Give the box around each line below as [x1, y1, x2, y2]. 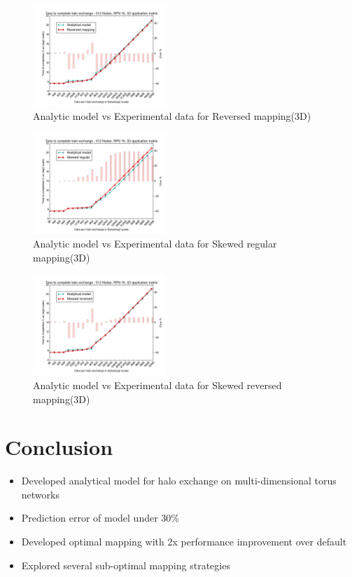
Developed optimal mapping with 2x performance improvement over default [21, 534, 347, 549]
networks [21, 487, 59, 501]
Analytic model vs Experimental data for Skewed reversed [33, 377, 282, 392]
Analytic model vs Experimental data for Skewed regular [33, 236, 277, 251]
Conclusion [5, 433, 113, 461]
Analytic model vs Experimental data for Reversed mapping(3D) [33, 109, 311, 123]
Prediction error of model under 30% [21, 510, 179, 525]
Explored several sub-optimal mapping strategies [21, 557, 230, 572]
